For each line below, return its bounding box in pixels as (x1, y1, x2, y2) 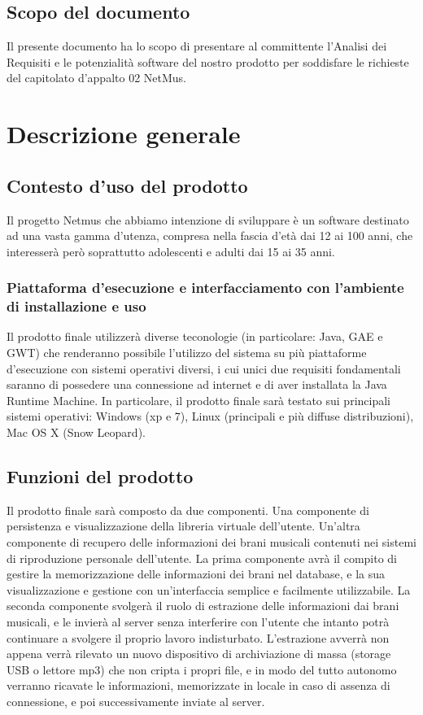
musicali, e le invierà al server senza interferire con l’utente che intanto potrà (7, 613, 390, 630)
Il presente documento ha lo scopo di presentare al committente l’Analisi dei (7, 37, 387, 54)
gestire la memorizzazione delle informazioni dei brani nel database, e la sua (7, 565, 386, 582)
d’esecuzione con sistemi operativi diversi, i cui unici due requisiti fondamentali (7, 360, 401, 377)
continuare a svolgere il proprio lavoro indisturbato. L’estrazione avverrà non (7, 629, 390, 646)
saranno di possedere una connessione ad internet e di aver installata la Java (7, 376, 387, 393)
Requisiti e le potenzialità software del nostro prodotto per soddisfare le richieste (7, 53, 409, 70)
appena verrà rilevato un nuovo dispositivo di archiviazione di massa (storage (7, 645, 391, 662)
